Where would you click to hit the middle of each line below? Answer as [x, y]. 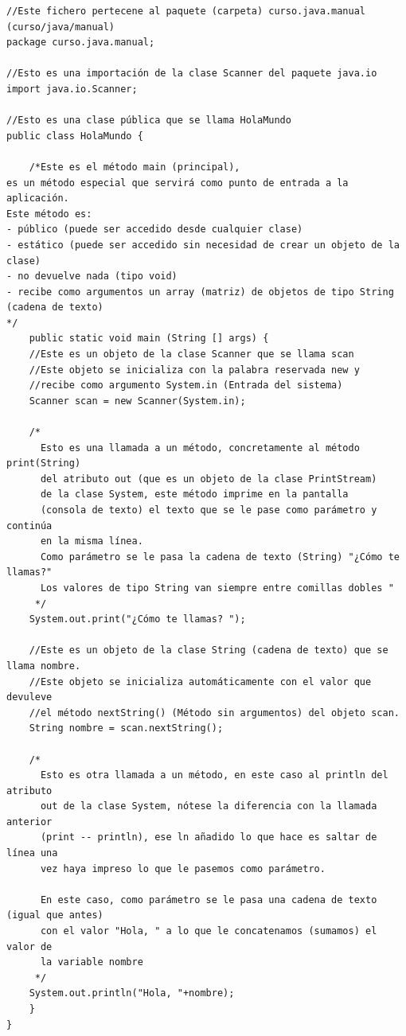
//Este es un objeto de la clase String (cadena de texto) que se [209, 650]
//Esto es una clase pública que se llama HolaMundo [149, 121]
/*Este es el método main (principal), [135, 167]
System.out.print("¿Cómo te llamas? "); [137, 619]
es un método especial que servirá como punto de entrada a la [178, 183]
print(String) [44, 463]
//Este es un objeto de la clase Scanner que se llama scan [191, 354]
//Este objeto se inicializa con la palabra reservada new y [194, 370]
